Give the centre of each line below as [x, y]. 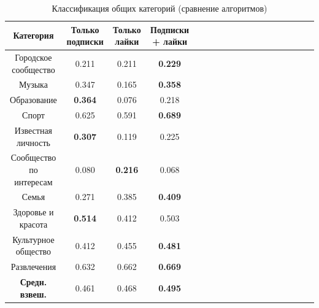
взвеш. [33, 294]
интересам [33, 181]
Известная [33, 130]
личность [33, 142]
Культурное [33, 239]
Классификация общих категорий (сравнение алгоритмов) [159, 8]
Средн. [33, 282]
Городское [33, 57]
